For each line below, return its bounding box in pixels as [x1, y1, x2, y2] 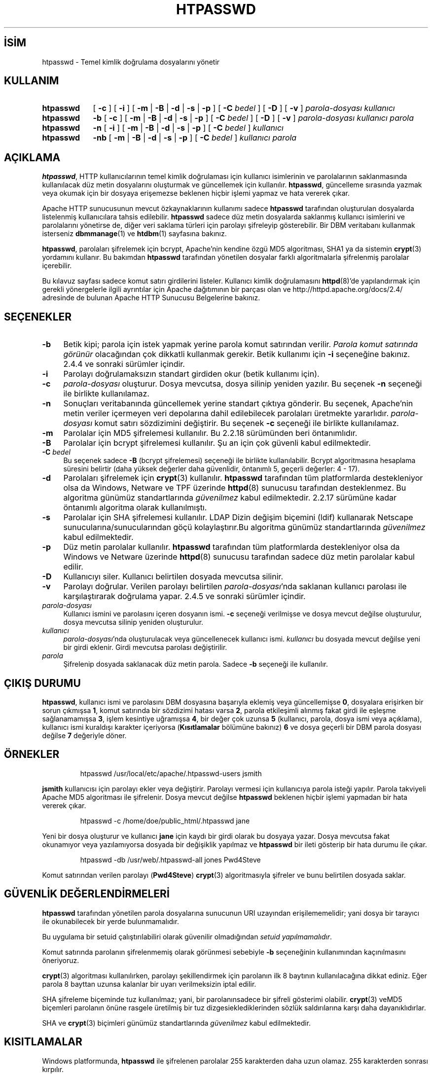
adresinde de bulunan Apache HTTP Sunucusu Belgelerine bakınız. [42, 293, 260, 302]
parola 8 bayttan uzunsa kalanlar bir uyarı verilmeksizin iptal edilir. [42, 979, 256, 988]
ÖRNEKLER [4, 748, 60, 761]
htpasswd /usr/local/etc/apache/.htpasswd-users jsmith [80, 769, 262, 778]
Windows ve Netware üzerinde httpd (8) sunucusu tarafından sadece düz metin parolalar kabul [63, 552, 415, 562]
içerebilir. [42, 261, 72, 270]
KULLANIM [4, 74, 59, 87]
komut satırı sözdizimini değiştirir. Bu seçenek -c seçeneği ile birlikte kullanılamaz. [94, 418, 399, 429]
